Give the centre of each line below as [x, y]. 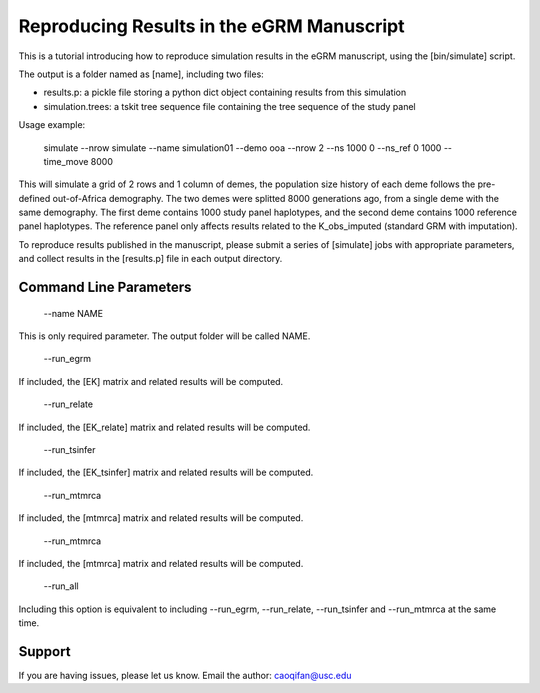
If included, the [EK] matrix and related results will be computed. [151, 381]
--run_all [61, 586]
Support [44, 651]
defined [34, 198]
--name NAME [73, 313]
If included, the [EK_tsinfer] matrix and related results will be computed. [166, 472]
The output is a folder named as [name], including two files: [141, 74]
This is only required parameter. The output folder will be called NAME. [164, 336]
